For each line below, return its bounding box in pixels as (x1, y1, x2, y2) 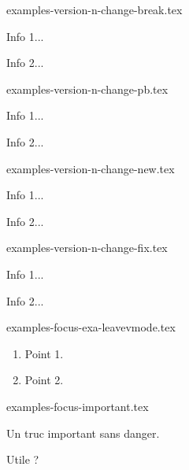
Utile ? (6, 451, 39, 468)
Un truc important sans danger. (6, 424, 160, 441)
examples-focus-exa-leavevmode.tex (6, 319, 176, 335)
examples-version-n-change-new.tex (6, 160, 175, 176)
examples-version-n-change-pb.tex (6, 80, 169, 97)
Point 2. (24, 372, 64, 388)
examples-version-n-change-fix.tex (6, 239, 168, 256)
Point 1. (24, 345, 64, 361)
